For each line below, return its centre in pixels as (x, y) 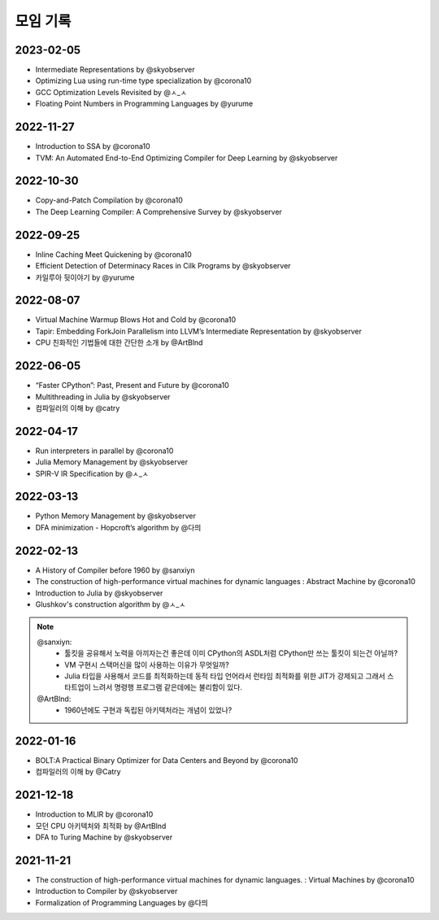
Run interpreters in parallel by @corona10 (104, 451)
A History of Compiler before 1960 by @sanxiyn (115, 570)
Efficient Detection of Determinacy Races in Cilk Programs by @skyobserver (163, 266)
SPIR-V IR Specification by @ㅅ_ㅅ (92, 473)
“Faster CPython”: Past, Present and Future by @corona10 (132, 386)
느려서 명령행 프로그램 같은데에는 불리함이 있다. (167, 687)
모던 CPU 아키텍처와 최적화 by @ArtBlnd (101, 826)
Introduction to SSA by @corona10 (93, 146)
